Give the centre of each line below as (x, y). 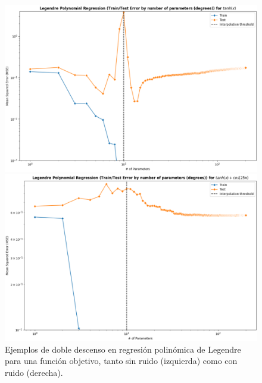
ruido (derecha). (34, 373)
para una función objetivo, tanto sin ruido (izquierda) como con (121, 361)
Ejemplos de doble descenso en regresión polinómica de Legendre (123, 349)
